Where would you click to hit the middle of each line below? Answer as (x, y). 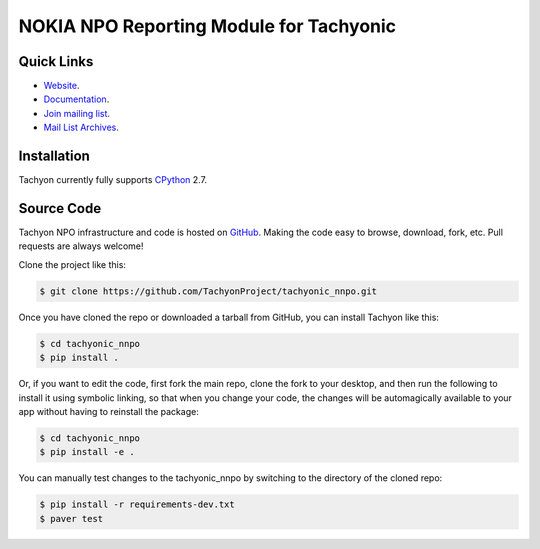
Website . (61, 86)
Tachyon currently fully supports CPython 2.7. (113, 180)
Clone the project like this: (72, 264)
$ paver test (71, 518)
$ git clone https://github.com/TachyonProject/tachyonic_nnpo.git (208, 291)
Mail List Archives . (81, 127)
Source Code (60, 208)
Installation (54, 156)
